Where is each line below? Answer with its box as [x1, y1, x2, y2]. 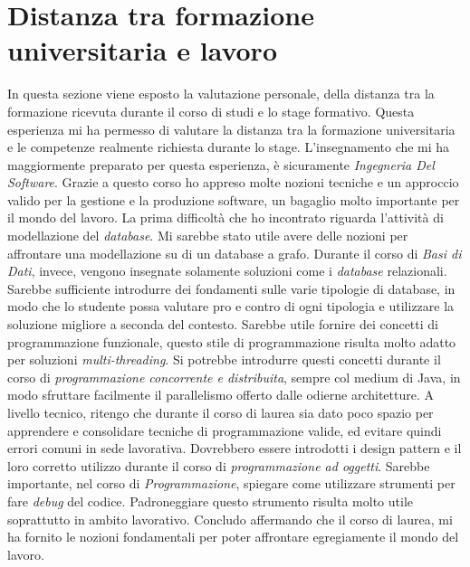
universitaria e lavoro [7, 32, 277, 69]
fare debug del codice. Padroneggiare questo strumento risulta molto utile [7, 491, 414, 510]
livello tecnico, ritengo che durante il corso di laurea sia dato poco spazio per [7, 403, 434, 421]
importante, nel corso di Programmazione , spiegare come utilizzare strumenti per [7, 474, 456, 493]
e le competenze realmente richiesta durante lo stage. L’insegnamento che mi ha [7, 137, 450, 156]
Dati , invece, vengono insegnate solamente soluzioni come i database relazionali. [7, 261, 447, 280]
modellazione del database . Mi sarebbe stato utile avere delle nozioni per [7, 226, 408, 245]
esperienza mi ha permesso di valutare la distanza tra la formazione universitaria [7, 119, 456, 138]
